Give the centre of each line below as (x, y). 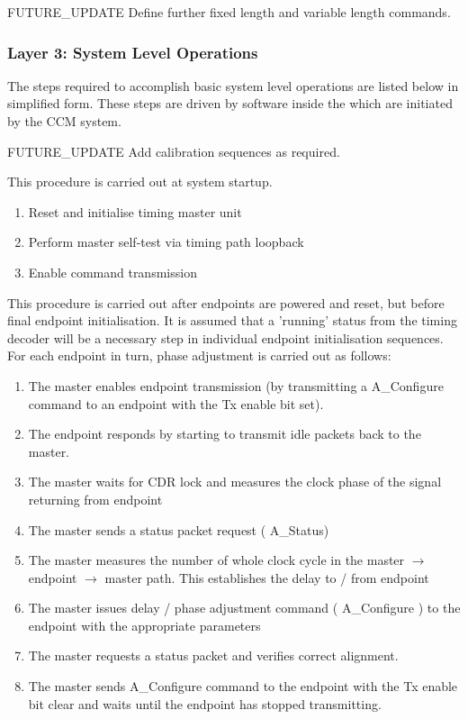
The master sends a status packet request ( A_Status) (179, 529)
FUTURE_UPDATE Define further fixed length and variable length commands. (229, 12)
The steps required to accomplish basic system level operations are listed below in (233, 85)
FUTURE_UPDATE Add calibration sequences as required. (174, 151)
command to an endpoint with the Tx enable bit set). (176, 403)
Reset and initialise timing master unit (135, 211)
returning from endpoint (95, 499)
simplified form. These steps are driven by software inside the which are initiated (230, 103)
